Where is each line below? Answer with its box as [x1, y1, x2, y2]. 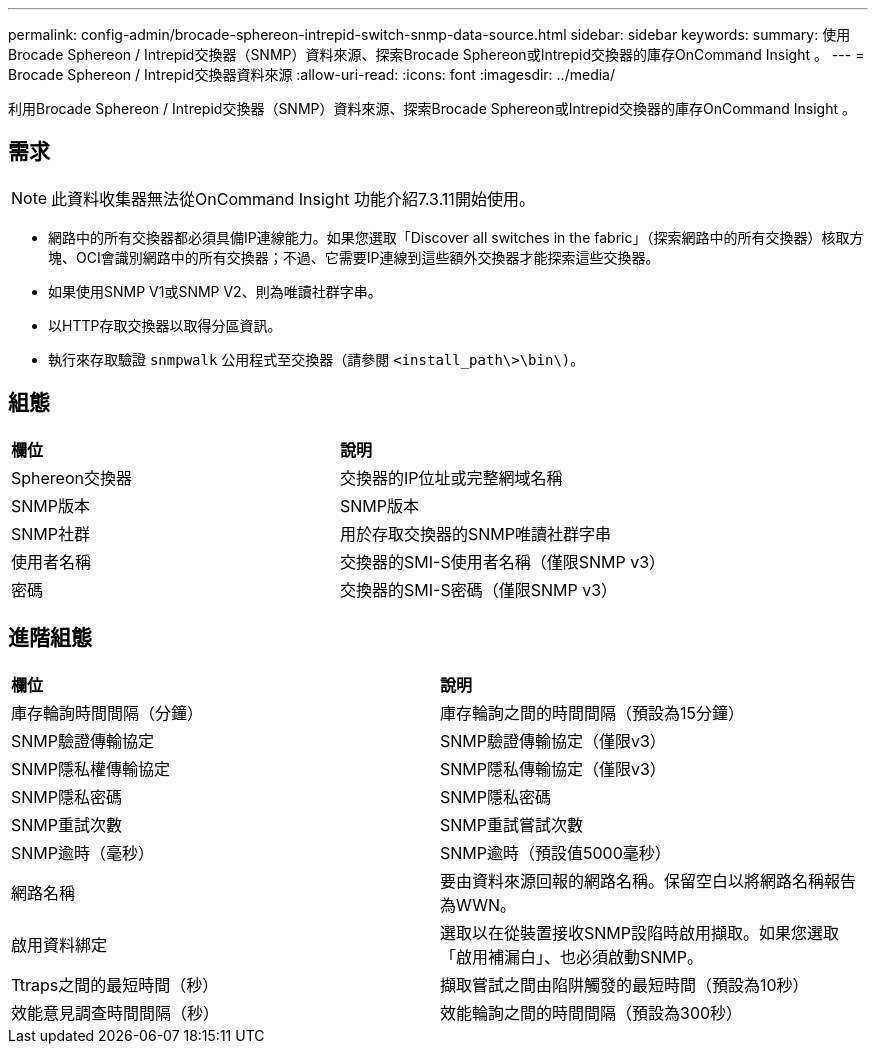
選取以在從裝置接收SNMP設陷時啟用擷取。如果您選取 [440, 922, 839, 943]
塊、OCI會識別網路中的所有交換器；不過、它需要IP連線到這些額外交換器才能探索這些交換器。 [48, 248, 660, 266]
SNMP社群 [11, 523, 90, 544]
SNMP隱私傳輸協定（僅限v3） [440, 758, 666, 779]
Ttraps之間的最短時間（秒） [11, 974, 219, 995]
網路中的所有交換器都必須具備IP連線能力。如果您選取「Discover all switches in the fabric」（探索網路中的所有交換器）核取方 [48, 228, 864, 246]
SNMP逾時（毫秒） [11, 842, 154, 863]
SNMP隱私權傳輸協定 [11, 758, 170, 779]
